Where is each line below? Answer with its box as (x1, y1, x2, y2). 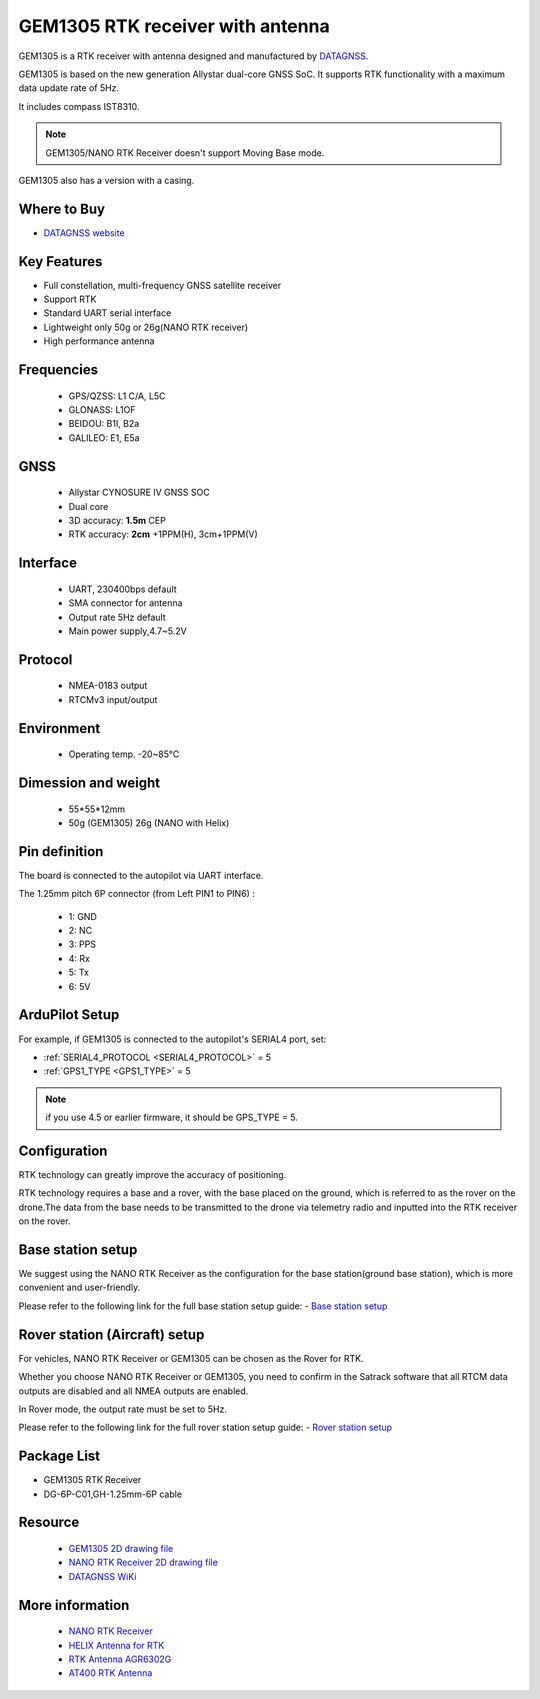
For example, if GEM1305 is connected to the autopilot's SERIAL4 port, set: (18, 1033, 327, 1045)
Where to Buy (18, 200, 105, 217)
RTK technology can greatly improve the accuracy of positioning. (18, 1169, 287, 1181)
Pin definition (18, 843, 104, 860)
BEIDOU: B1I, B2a (68, 418, 140, 430)
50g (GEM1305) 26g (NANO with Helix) (68, 817, 230, 829)
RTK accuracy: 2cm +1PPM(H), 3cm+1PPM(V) (68, 528, 259, 540)
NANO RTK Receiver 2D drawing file (68, 1556, 219, 1569)
